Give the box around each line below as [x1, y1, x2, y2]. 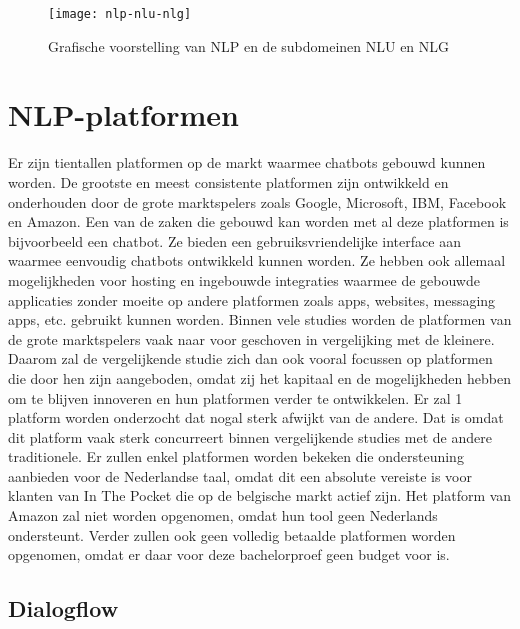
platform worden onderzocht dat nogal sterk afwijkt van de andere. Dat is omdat [8, 407, 504, 428]
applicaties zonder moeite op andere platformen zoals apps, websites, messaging [8, 289, 496, 310]
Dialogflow [8, 593, 119, 624]
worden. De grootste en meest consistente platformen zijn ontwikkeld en [8, 171, 449, 192]
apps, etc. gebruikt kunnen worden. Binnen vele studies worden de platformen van [8, 309, 512, 330]
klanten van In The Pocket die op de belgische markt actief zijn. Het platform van [8, 485, 512, 506]
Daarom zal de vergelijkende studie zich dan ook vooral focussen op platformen [8, 348, 493, 369]
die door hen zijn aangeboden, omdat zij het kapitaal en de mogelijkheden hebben [8, 367, 511, 388]
